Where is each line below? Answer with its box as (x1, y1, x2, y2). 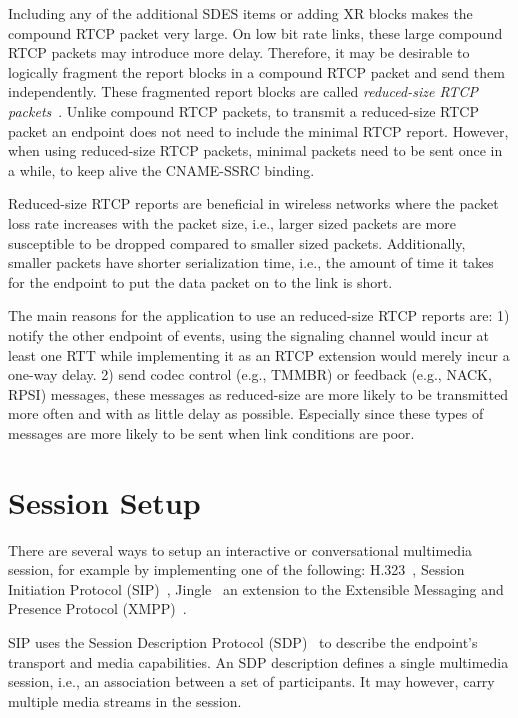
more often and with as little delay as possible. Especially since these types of (8, 403, 484, 424)
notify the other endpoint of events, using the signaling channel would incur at (8, 324, 490, 345)
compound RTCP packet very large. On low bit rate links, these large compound (8, 22, 503, 43)
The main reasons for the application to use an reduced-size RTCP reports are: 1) (8, 305, 510, 326)
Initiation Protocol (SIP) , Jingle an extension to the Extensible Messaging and (8, 578, 504, 599)
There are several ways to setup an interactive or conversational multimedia (8, 539, 473, 560)
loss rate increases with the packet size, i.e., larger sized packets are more (8, 212, 456, 233)
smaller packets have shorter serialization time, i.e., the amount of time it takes (8, 252, 494, 273)
